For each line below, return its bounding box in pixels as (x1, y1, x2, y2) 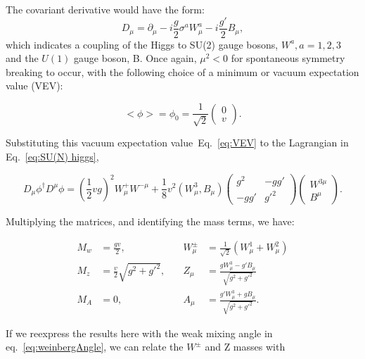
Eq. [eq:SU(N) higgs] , (6, 149, 99, 164)
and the (6, 51, 39, 65)
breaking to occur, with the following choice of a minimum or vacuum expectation (6, 64, 359, 79)
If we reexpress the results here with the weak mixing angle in (6, 325, 273, 340)
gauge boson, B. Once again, (74, 51, 197, 65)
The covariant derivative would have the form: (6, 2, 205, 16)
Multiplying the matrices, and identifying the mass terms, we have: (6, 214, 295, 229)
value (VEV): (6, 78, 63, 93)
